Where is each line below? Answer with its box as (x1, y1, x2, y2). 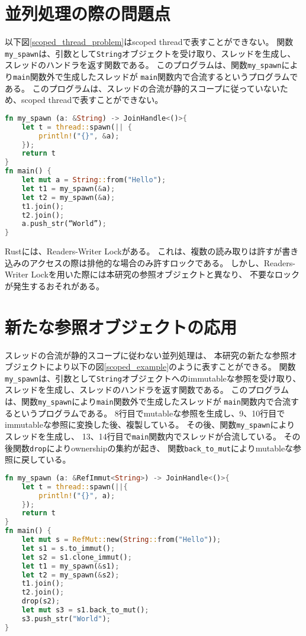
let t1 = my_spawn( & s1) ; (21, 561, 120, 570)
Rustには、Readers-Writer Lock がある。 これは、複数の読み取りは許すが (5, 245, 282, 257)
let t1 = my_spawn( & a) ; (21, 184, 115, 193)
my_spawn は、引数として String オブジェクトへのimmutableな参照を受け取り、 (5, 372, 301, 384)
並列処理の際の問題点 (5, 1, 171, 25)
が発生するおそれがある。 (5, 279, 104, 292)
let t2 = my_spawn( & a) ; (21, 193, 115, 202)
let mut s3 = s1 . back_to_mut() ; (21, 606, 149, 614)
